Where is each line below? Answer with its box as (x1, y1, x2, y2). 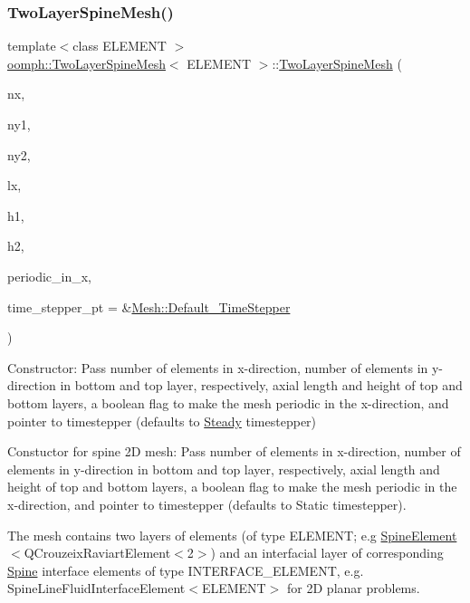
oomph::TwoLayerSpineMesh (7, 53, 166, 72)
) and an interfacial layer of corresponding (210, 543, 444, 562)
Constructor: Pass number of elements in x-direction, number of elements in (7, 358, 428, 377)
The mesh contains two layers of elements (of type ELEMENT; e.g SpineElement (7, 525, 457, 544)
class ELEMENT (72, 36, 167, 55)
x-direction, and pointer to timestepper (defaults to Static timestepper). (7, 494, 407, 513)
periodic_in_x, (7, 266, 92, 285)
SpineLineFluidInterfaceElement (7, 579, 186, 598)
